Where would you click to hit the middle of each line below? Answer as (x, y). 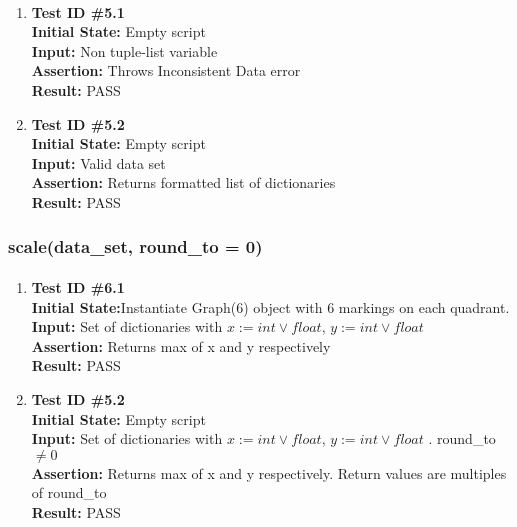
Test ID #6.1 (78, 286)
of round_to (69, 492)
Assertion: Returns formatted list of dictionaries (183, 182)
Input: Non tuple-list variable (124, 50)
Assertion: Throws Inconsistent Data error (166, 70)
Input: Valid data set (98, 162)
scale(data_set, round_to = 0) (135, 246)
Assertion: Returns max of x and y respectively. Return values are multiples (269, 472)
